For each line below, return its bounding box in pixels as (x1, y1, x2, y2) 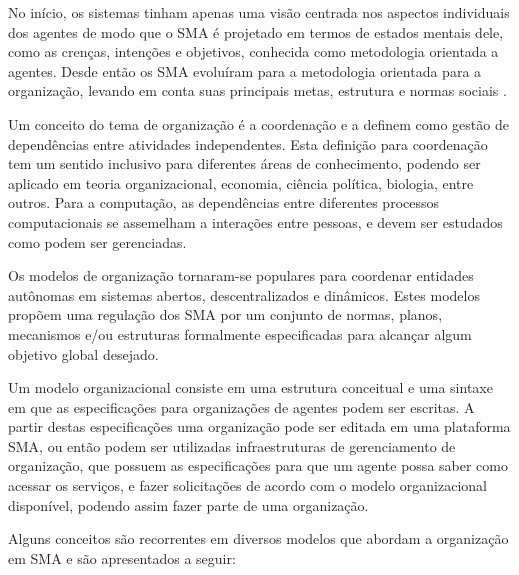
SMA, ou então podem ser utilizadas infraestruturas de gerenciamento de (8, 435, 456, 456)
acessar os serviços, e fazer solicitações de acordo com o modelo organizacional (8, 475, 487, 496)
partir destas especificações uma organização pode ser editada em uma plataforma (8, 416, 511, 437)
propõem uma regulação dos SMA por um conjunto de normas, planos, (8, 304, 443, 325)
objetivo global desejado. (8, 343, 159, 364)
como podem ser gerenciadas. (8, 231, 187, 252)
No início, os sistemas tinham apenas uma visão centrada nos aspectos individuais (8, 2, 510, 22)
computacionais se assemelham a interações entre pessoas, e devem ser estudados (8, 211, 503, 232)
